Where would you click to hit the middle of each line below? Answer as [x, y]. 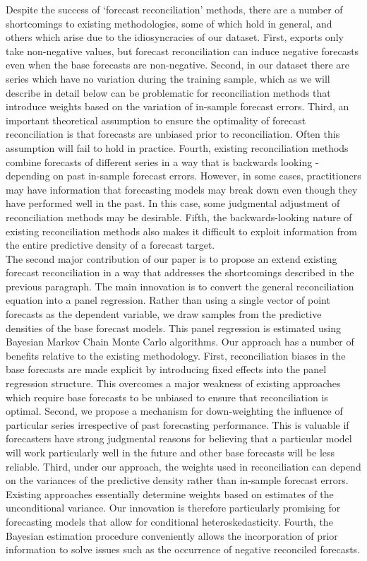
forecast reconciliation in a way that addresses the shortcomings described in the [180, 272]
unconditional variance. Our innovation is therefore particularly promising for [173, 508]
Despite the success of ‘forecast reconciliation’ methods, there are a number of [174, 9]
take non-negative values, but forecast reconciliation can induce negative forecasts [182, 51]
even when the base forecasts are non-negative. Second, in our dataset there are [178, 65]
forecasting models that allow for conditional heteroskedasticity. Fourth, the [169, 521]
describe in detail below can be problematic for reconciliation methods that [168, 92]
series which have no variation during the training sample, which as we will [168, 78]
